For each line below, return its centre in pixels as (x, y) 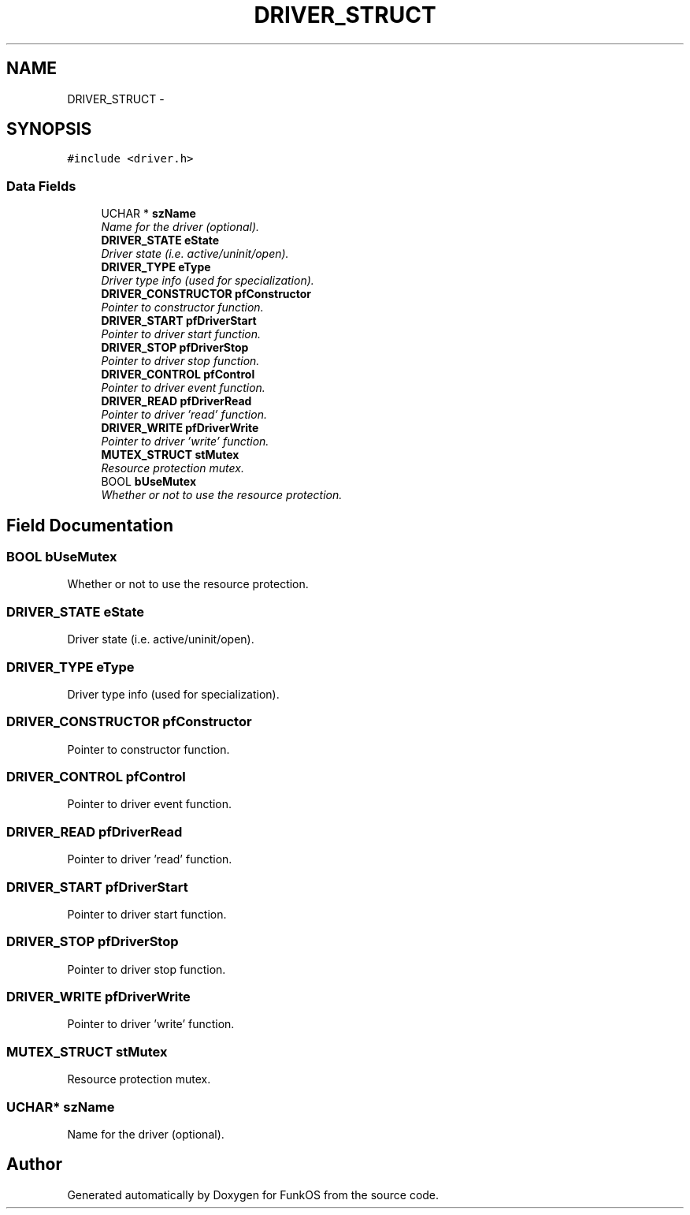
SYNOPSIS (49, 129)
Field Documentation (90, 525)
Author (34, 1165)
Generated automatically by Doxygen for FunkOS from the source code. (253, 1195)
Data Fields (41, 186)
